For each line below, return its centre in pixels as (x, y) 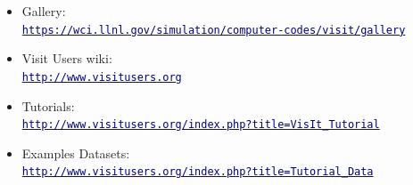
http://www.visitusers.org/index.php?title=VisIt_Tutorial (201, 125)
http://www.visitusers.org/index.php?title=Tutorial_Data (198, 172)
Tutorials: (48, 105)
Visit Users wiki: (67, 58)
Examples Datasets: (76, 153)
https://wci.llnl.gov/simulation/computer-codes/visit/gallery (214, 30)
